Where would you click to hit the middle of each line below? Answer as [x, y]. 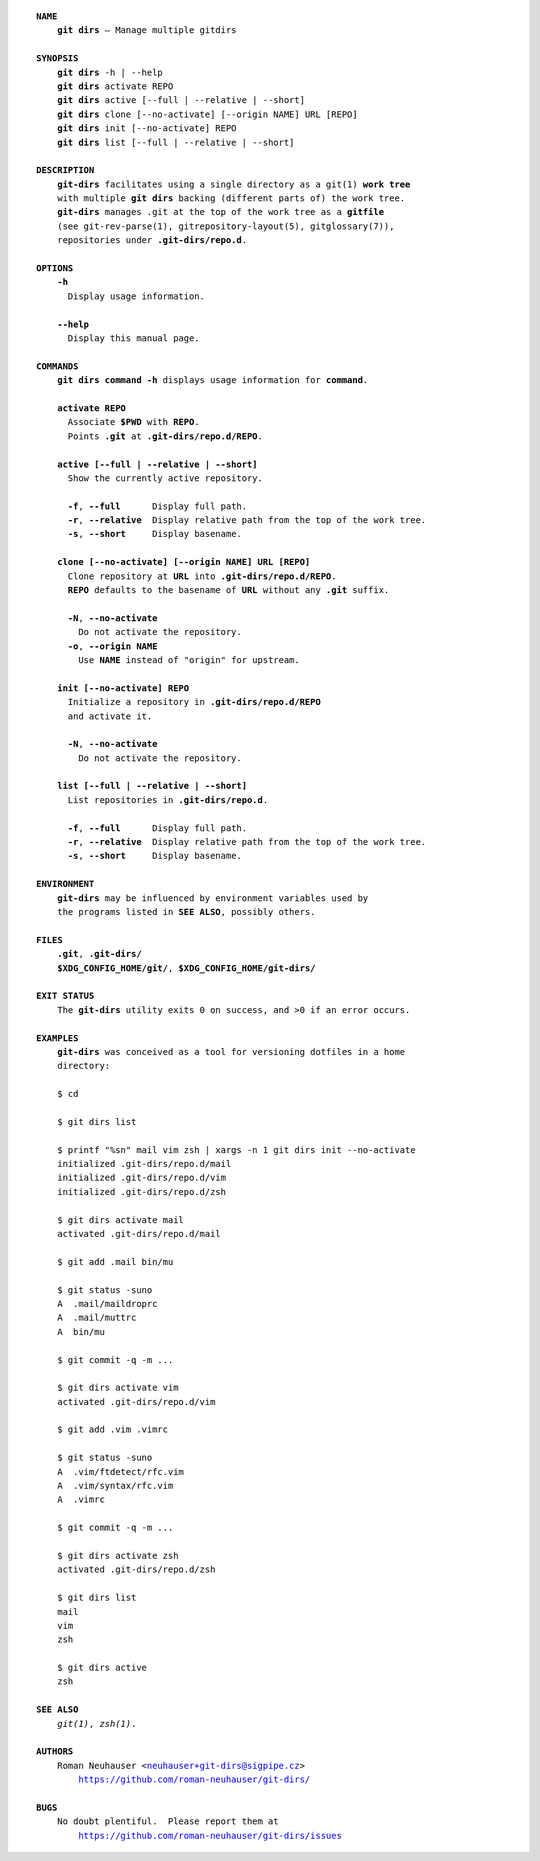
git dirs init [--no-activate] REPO [146, 128]
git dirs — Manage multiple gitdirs [146, 30]
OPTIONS [55, 268]
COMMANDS [57, 366]
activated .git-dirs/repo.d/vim [136, 1401]
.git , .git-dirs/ [99, 954]
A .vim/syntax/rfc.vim [115, 1486]
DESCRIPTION [65, 170]
